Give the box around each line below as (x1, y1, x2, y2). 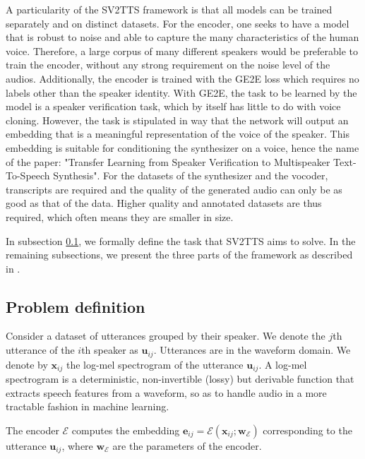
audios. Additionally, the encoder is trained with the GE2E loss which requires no (6, 71, 359, 85)
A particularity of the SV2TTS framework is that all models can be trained (6, 2, 333, 16)
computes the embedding (71, 422, 180, 437)
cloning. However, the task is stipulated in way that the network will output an (6, 112, 349, 127)
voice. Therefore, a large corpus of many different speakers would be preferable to (6, 43, 359, 58)
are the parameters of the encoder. (112, 438, 262, 453)
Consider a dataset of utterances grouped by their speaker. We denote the (6, 328, 325, 343)
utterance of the (6, 342, 75, 357)
